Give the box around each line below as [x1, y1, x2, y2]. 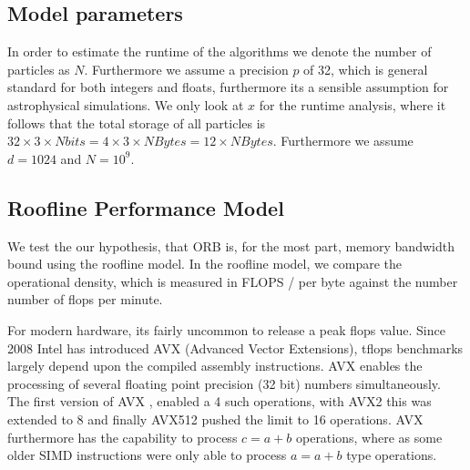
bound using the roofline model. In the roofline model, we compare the [7, 254, 403, 273]
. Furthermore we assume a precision [84, 59, 289, 78]
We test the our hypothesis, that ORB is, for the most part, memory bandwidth [7, 236, 455, 255]
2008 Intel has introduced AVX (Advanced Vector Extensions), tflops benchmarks [7, 338, 464, 357]
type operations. [346, 445, 437, 465]
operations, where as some [295, 427, 443, 446]
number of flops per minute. [7, 290, 163, 309]
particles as [7, 59, 70, 78]
